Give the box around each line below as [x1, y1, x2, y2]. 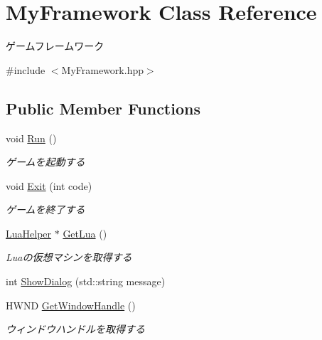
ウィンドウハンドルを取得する [6, 322, 145, 336]
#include [6, 62, 45, 77]
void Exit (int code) [6, 178, 92, 193]
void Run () [6, 130, 57, 145]
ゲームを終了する [6, 202, 85, 217]
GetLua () [63, 225, 107, 240]
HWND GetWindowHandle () [6, 297, 136, 312]
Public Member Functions [6, 97, 200, 119]
